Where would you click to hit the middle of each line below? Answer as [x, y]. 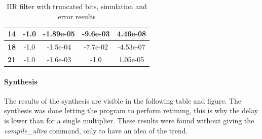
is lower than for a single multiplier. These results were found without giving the [129, 120]
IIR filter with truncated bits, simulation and [77, 6]
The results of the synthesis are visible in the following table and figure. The [123, 100]
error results [77, 16]
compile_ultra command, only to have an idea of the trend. [96, 130]
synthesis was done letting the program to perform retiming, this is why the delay [131, 110]
